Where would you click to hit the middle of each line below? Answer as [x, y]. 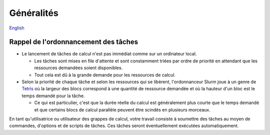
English [17, 28]
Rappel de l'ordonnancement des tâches [74, 42]
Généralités [34, 13]
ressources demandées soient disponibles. [78, 68]
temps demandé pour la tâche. [53, 96]
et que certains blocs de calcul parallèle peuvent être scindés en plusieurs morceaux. [122, 110]
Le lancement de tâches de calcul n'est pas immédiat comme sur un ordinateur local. [109, 54]
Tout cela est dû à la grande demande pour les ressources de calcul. [105, 75]
